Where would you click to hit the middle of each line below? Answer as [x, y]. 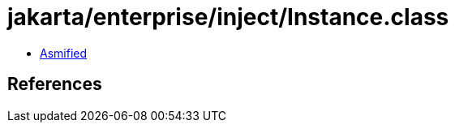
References [55, 84]
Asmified [64, 53]
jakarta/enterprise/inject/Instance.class [228, 17]
